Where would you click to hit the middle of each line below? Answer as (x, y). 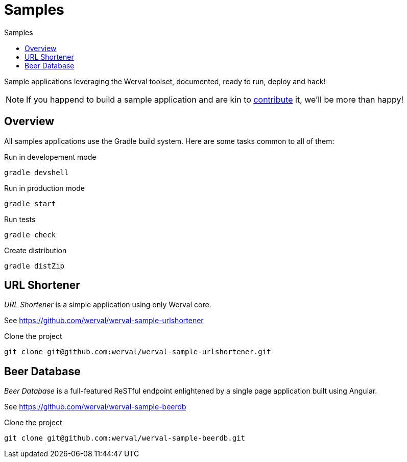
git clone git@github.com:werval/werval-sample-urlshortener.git (138, 352)
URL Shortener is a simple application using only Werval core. (108, 305)
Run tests (20, 219)
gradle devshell (37, 172)
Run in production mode (44, 188)
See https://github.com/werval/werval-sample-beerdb (95, 407)
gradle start (30, 203)
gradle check (30, 235)
